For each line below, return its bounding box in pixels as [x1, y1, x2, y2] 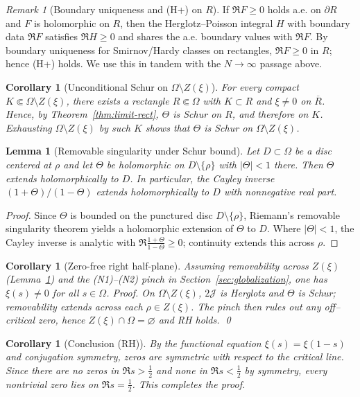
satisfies [45, 29, 78, 44]
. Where [266, 221, 301, 236]
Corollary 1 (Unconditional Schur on [6, 79, 169, 94]
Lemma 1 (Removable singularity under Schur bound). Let [6, 143, 259, 158]
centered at [6, 157, 52, 171]
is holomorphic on [33, 15, 110, 30]
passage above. [259, 56, 323, 71]
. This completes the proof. [132, 376, 246, 391]
